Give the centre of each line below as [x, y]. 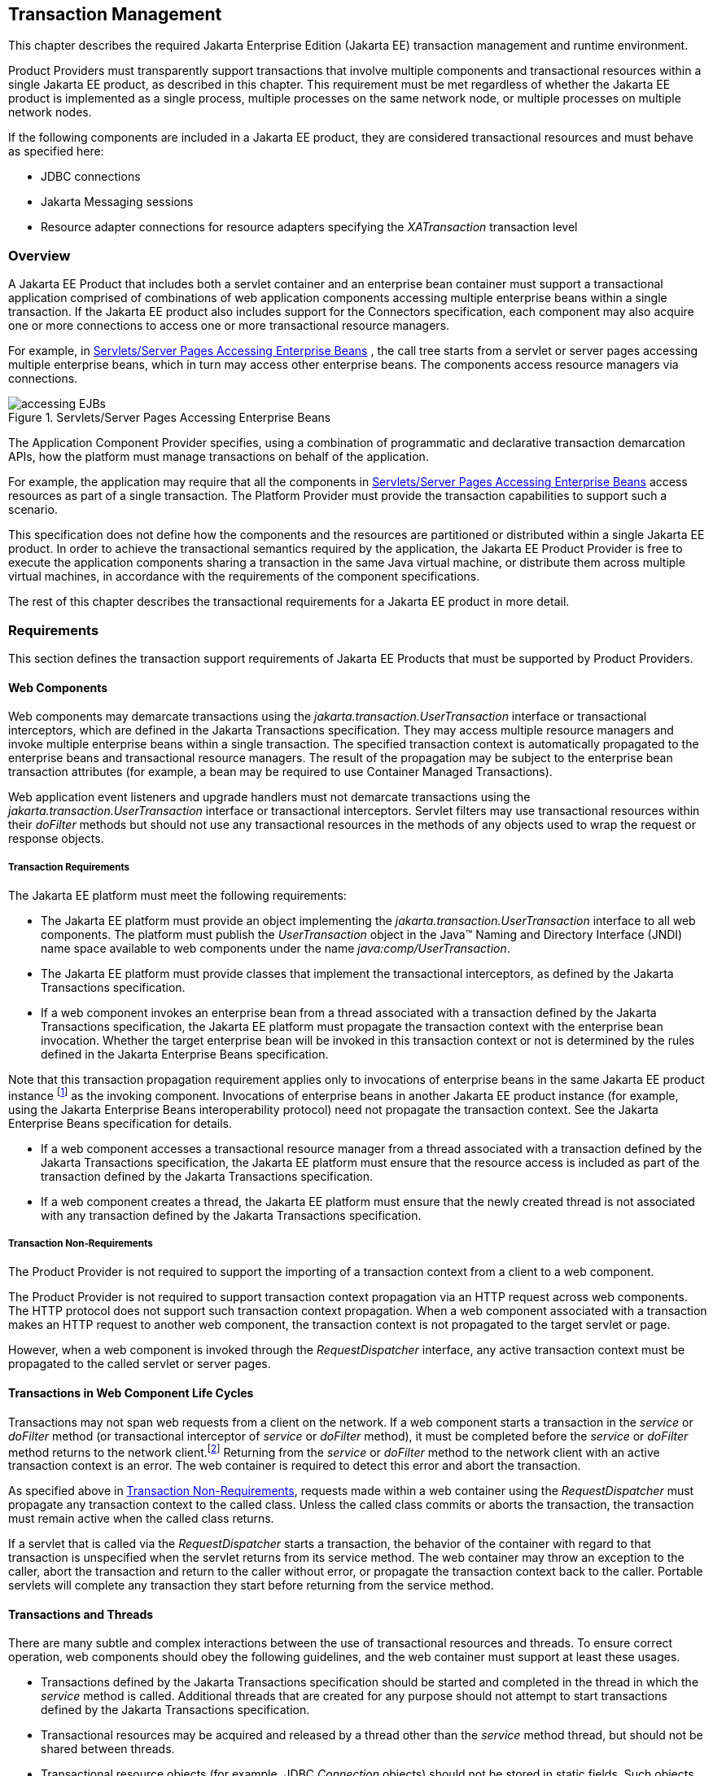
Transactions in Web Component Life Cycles [131, 1392]
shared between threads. [108, 1749]
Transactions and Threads [81, 1614]
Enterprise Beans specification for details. [120, 1123]
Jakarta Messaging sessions [117, 202]
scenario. [33, 510]
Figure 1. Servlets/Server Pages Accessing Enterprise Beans [170, 418]
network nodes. [50, 112]
